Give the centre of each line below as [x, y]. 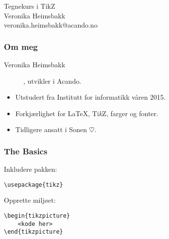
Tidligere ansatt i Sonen [51, 129]
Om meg [21, 46]
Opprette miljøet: [30, 200]
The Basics [26, 151]
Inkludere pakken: [31, 169]
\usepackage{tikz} [34, 185]
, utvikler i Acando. [52, 81]
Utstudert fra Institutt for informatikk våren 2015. [90, 97]
